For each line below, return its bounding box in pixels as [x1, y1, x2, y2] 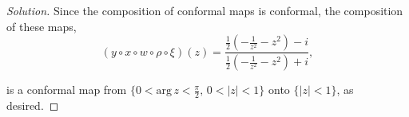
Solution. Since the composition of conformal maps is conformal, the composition [6, 2, 403, 18]
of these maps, [6, 18, 77, 34]
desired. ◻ [6, 96, 59, 113]
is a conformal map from [6, 81, 127, 98]
